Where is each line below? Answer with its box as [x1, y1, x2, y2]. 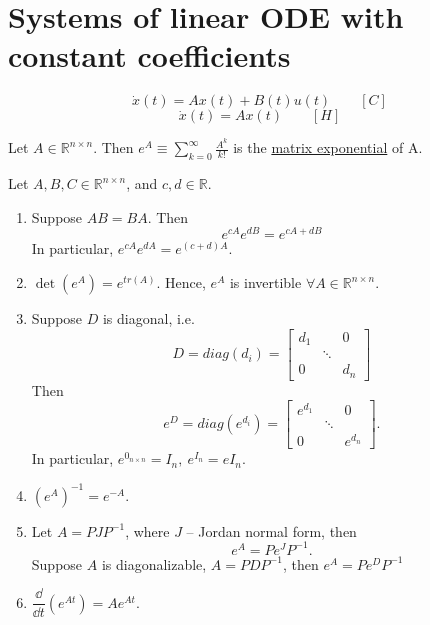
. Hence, [156, 272, 206, 293]
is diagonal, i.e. [102, 308, 195, 329]
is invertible [229, 272, 302, 293]
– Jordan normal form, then [186, 520, 357, 541]
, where [125, 520, 170, 541]
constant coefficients [8, 35, 291, 76]
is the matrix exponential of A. [233, 137, 423, 158]
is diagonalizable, [101, 553, 207, 574]
